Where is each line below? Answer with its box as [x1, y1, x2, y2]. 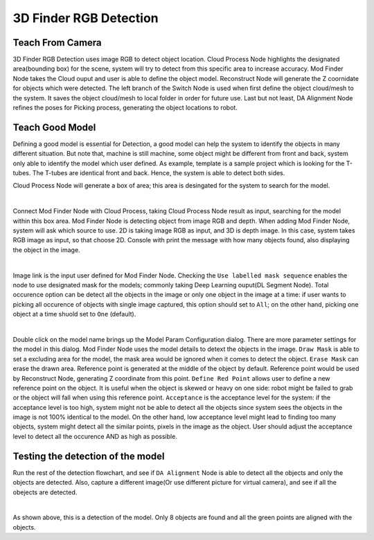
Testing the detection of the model [12, 450, 166, 462]
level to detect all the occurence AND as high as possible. [12, 432, 178, 440]
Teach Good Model [12, 121, 96, 133]
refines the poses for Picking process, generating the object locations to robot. [12, 104, 238, 112]
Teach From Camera [12, 37, 102, 48]
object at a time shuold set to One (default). [12, 310, 136, 318]
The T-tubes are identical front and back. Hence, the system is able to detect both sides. [32, 169, 285, 177]
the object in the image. [12, 246, 80, 254]
